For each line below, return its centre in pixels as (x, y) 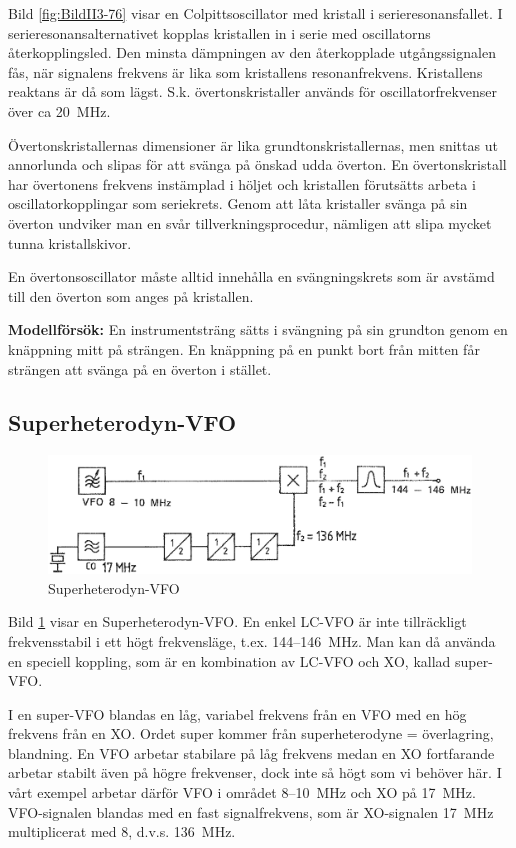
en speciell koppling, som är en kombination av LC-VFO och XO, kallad (229, 660)
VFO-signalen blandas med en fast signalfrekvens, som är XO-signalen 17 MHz (251, 811)
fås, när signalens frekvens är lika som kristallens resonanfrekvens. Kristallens (245, 71)
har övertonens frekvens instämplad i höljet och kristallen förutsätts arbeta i (242, 183)
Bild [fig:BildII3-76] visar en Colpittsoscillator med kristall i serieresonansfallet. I (255, 13)
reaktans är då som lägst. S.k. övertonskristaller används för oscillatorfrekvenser (253, 91)
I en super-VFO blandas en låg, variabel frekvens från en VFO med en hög (237, 713)
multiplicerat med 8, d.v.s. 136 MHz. (122, 831)
